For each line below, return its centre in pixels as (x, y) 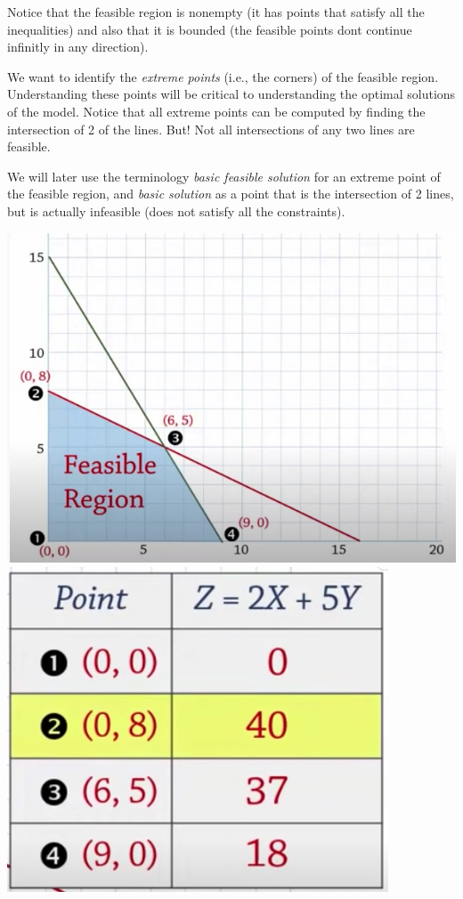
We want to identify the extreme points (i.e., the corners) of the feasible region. (223, 76)
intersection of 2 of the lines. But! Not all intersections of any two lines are (211, 129)
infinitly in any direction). (78, 47)
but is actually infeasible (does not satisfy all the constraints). (176, 211)
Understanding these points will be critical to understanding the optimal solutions (231, 94)
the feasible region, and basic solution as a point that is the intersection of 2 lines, (231, 194)
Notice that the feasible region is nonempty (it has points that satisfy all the (216, 12)
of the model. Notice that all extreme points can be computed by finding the (216, 111)
